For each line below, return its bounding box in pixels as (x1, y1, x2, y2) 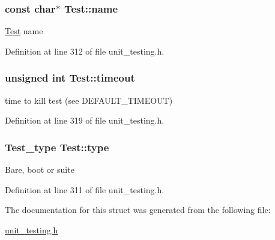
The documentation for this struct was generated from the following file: (5, 203, 271, 216)
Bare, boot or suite (5, 163, 74, 176)
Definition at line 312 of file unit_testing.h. (5, 44, 165, 57)
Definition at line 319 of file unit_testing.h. (5, 114, 165, 127)
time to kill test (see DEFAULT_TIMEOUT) (5, 94, 173, 106)
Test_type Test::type (5, 139, 109, 154)
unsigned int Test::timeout (5, 70, 135, 85)
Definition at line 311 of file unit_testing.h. (5, 183, 165, 196)
